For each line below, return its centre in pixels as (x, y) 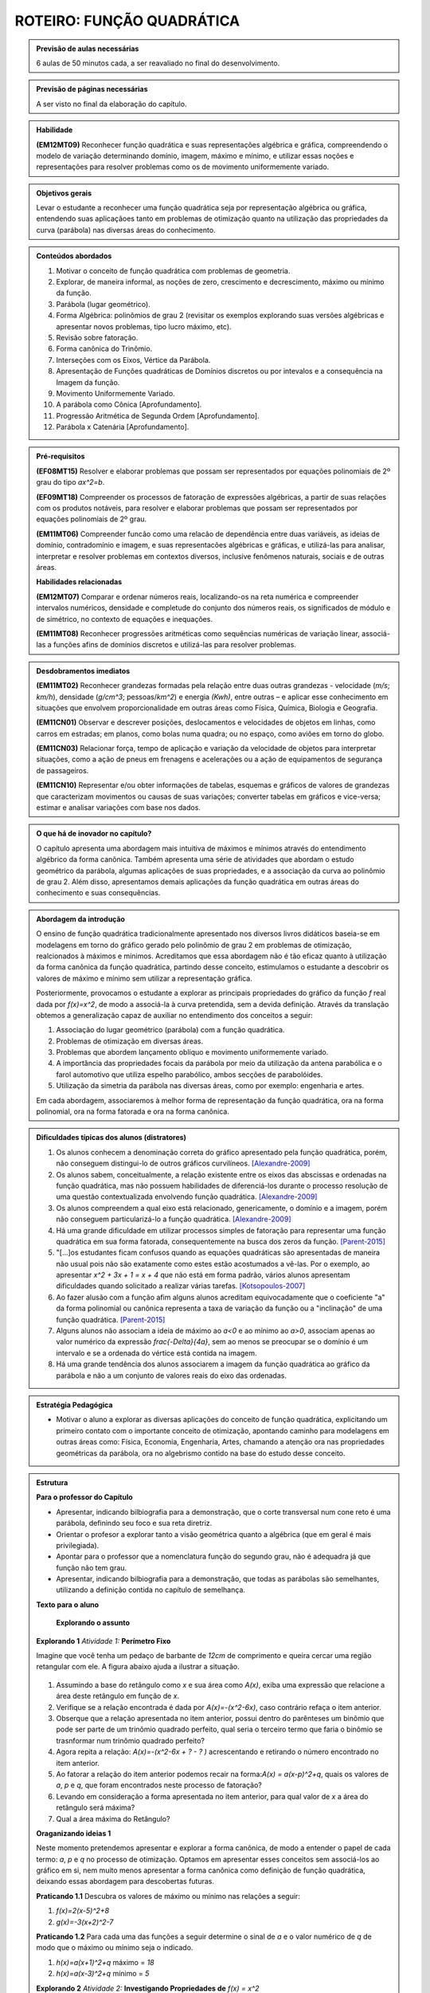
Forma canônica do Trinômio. (104, 349)
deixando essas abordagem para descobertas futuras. (125, 1881)
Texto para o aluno (68, 1604)
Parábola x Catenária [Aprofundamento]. (123, 427)
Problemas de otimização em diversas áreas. (129, 1041)
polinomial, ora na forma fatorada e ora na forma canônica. (133, 1111)
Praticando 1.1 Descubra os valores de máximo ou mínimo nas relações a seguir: (168, 1896)
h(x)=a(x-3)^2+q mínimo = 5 (103, 1974)
